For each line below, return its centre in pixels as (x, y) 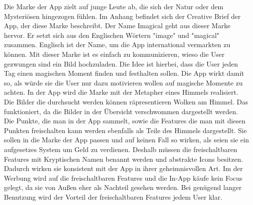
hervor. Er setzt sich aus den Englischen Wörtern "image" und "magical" (112, 35)
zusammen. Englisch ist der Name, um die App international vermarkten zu (117, 44)
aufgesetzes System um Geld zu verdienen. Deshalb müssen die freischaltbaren (121, 149)
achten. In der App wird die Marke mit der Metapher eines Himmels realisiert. (121, 92)
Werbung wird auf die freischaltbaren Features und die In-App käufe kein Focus (123, 178)
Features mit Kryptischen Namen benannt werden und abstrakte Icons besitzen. (124, 159)
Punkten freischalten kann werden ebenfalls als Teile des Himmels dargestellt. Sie (126, 130)
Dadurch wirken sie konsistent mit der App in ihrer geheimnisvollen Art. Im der (123, 168)
